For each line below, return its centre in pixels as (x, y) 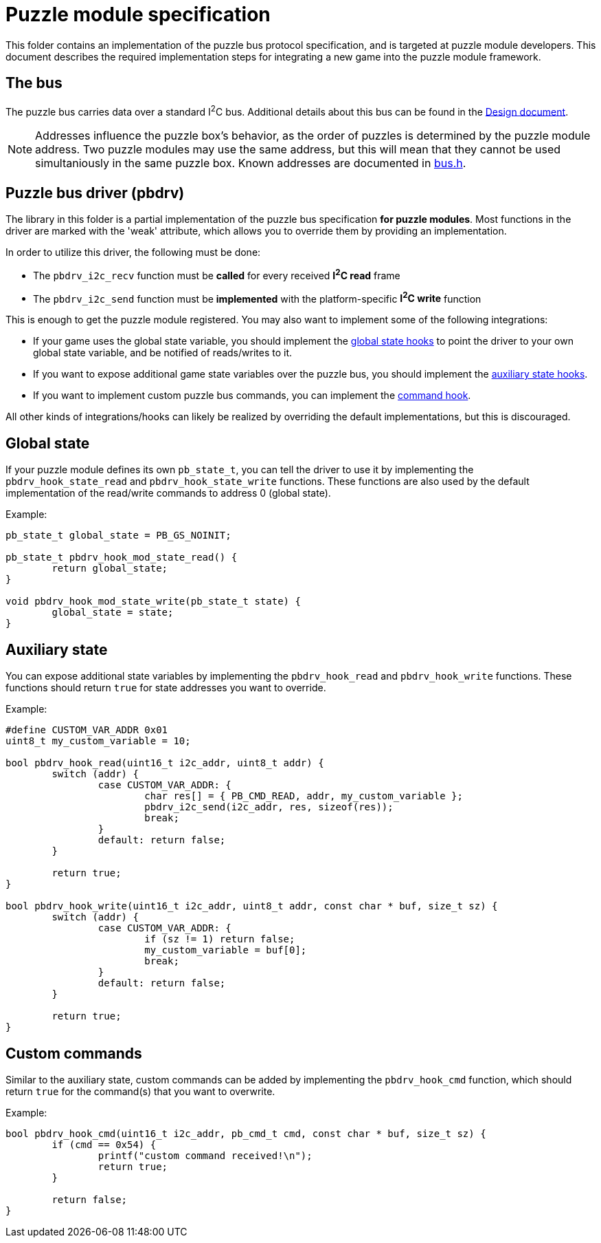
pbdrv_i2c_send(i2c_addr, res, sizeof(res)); (269, 807)
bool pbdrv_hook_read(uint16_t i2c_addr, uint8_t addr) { (165, 763)
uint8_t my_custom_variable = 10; (98, 741)
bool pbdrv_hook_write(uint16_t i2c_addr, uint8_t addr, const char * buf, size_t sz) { (252, 906)
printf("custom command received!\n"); (205, 1155)
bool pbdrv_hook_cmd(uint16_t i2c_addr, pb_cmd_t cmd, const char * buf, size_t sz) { (246, 1133)
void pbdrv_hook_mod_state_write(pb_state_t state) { (153, 602)
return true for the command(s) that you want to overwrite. (140, 1091)
